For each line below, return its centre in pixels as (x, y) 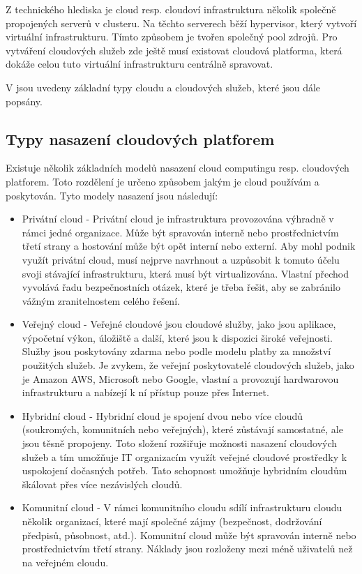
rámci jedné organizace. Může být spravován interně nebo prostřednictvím (180, 232)
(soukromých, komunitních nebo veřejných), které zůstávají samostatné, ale (182, 429)
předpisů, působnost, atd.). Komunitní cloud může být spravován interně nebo (189, 535)
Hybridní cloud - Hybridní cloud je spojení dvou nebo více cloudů (163, 415)
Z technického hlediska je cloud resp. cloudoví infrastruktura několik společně (171, 9)
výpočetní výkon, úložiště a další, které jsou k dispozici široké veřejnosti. (177, 337)
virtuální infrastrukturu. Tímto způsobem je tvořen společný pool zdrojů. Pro (172, 37)
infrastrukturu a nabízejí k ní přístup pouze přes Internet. (145, 392)
